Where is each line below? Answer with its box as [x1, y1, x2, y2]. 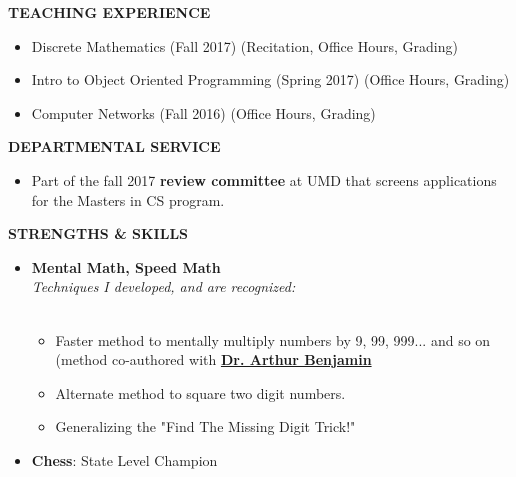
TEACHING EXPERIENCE [8, 2, 211, 22]
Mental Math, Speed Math [31, 256, 221, 277]
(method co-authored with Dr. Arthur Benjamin [55, 349, 372, 370]
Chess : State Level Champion [31, 449, 218, 470]
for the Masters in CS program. [31, 189, 225, 210]
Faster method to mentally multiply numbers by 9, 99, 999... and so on [55, 329, 491, 350]
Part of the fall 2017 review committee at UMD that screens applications [31, 169, 497, 190]
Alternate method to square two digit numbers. [55, 382, 346, 403]
